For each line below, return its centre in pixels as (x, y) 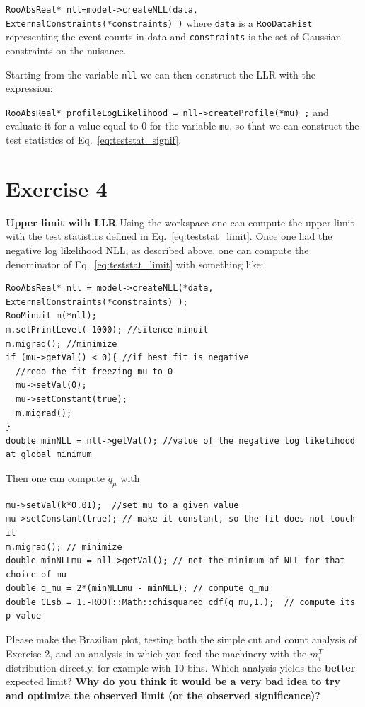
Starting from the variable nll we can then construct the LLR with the (161, 74)
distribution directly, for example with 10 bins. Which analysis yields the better (181, 667)
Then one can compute (55, 477)
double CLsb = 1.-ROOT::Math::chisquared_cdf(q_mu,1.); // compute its (180, 602)
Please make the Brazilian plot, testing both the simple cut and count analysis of (181, 639)
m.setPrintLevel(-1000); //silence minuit (107, 330)
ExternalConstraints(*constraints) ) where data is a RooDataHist (159, 22)
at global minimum (49, 455)
